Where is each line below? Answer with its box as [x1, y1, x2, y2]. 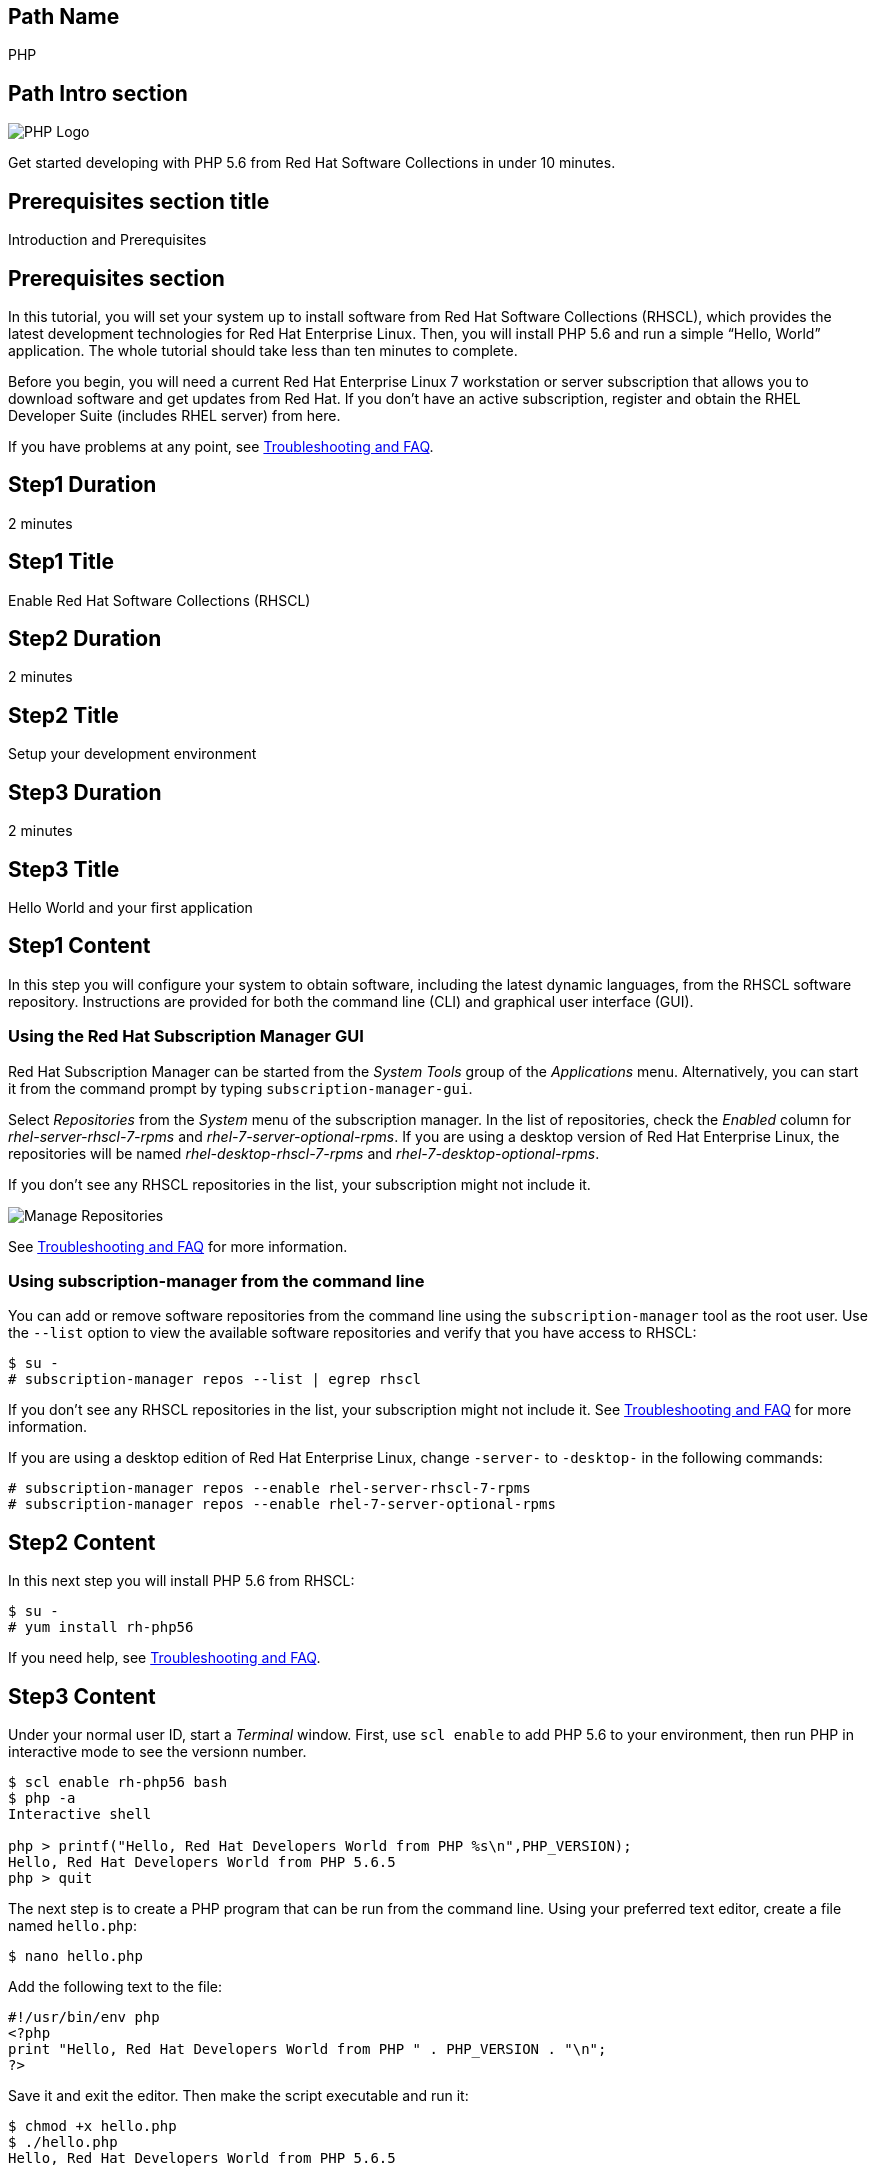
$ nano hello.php [8, 1948, 143, 1965]
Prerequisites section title [8, 188, 270, 214]
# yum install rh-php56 [8, 1619, 194, 1636]
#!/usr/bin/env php [8, 2009, 160, 2026]
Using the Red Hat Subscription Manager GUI [8, 1026, 364, 1047]
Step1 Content [8, 933, 151, 959]
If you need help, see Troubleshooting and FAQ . [8, 1649, 321, 1667]
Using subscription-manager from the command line [8, 1270, 425, 1291]
